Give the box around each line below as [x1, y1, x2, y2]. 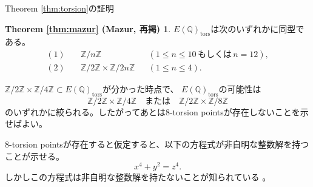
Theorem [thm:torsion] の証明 [5, 2, 114, 14]
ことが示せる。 [5, 149, 64, 162]
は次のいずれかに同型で [210, 22, 305, 35]
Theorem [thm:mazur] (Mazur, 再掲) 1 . [5, 22, 171, 35]
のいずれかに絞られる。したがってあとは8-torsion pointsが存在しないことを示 [5, 105, 309, 118]
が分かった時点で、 [102, 83, 179, 95]
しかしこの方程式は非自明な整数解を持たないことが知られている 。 [5, 171, 271, 183]
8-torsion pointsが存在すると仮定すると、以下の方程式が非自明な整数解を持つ [5, 138, 309, 151]
